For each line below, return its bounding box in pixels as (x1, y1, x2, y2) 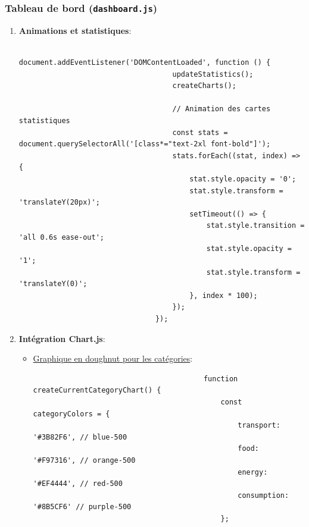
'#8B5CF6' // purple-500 (33, 503, 132, 512)
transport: (238, 421, 280, 430)
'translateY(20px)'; (18, 198, 100, 207)
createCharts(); (172, 81, 236, 90)
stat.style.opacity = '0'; (189, 174, 296, 183)
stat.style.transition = (206, 221, 305, 230)
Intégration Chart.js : (18, 332, 105, 344)
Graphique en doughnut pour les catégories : (33, 352, 193, 365)
